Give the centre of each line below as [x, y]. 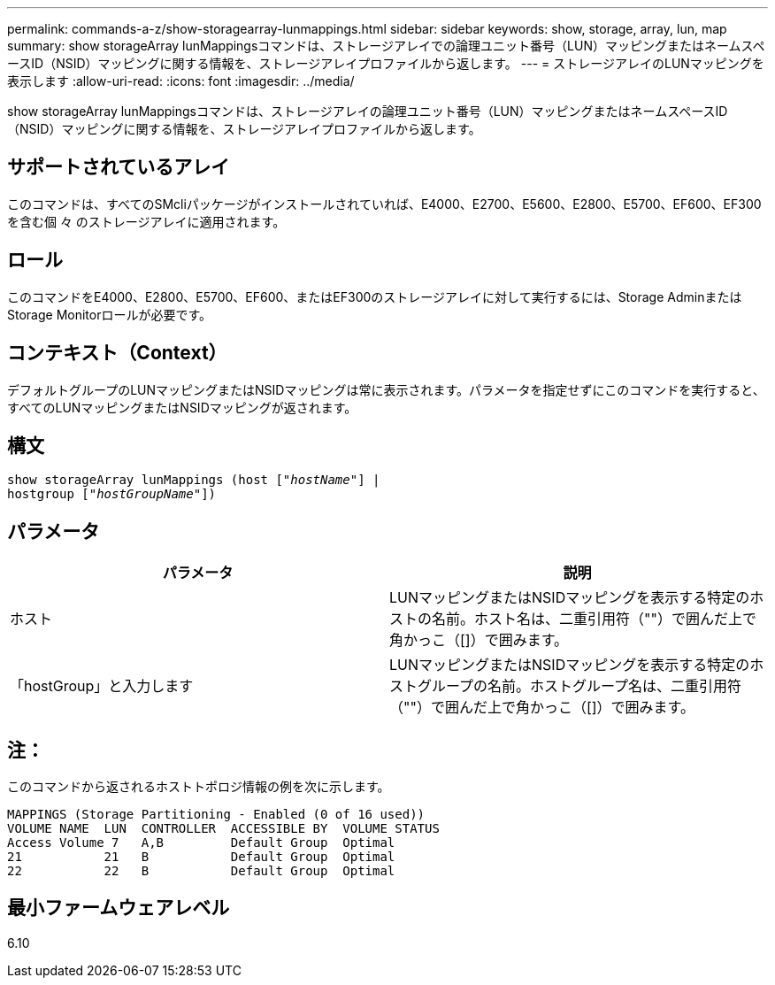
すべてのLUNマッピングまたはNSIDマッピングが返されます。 [182, 407]
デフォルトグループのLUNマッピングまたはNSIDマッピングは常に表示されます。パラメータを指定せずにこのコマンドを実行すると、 [386, 389]
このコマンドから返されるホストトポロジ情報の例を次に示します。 [199, 787]
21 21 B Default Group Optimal [201, 857]
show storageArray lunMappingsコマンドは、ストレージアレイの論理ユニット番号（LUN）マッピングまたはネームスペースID [368, 111]
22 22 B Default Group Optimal [201, 871]
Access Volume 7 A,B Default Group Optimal [201, 843]
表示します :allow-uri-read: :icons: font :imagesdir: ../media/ [181, 81]
